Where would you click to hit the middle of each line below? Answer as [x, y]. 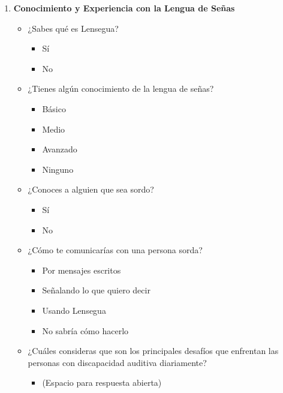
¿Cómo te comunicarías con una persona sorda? [115, 250]
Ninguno [58, 169]
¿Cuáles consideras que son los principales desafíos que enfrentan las [153, 351]
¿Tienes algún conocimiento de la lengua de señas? [121, 88]
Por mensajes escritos [82, 270]
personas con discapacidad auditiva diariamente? [117, 362]
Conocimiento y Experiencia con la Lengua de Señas [124, 8]
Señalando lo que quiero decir [96, 290]
